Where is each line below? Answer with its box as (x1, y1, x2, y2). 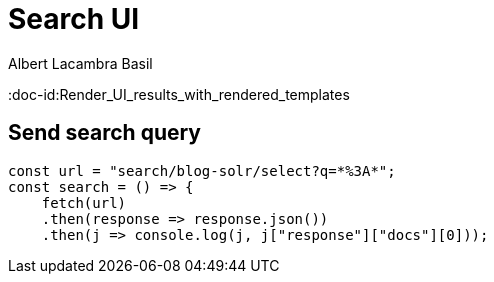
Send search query (8, 120, 201, 146)
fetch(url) (41, 194, 127, 211)
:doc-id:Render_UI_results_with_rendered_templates (8, 85, 350, 103)
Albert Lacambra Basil (8, 54, 153, 72)
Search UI (8, 2, 140, 36)
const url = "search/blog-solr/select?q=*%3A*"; (8, 162, 396, 179)
